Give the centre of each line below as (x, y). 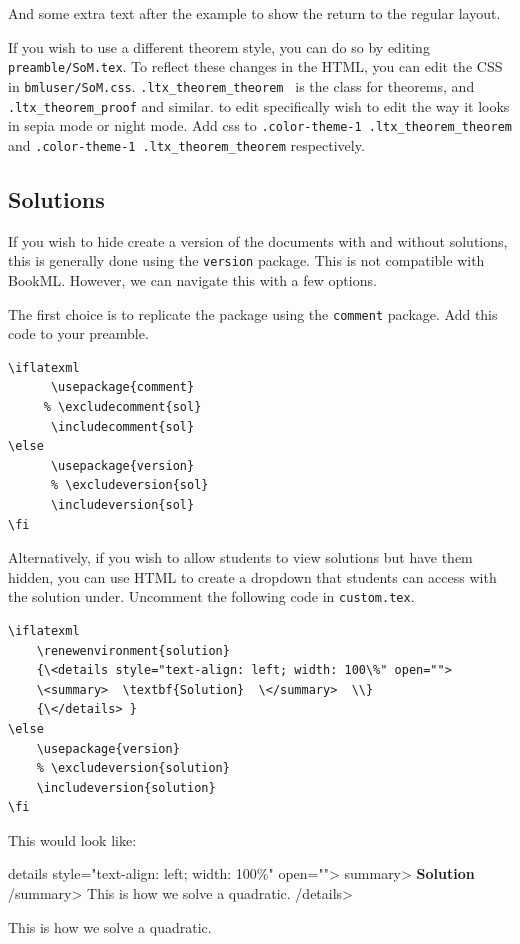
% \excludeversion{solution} (133, 768)
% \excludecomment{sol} (122, 406)
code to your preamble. (78, 333)
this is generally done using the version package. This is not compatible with (246, 260)
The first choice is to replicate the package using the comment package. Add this (253, 313)
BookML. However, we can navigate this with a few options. (192, 279)
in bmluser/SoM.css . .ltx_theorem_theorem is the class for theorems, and (241, 85)
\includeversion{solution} (126, 787)
